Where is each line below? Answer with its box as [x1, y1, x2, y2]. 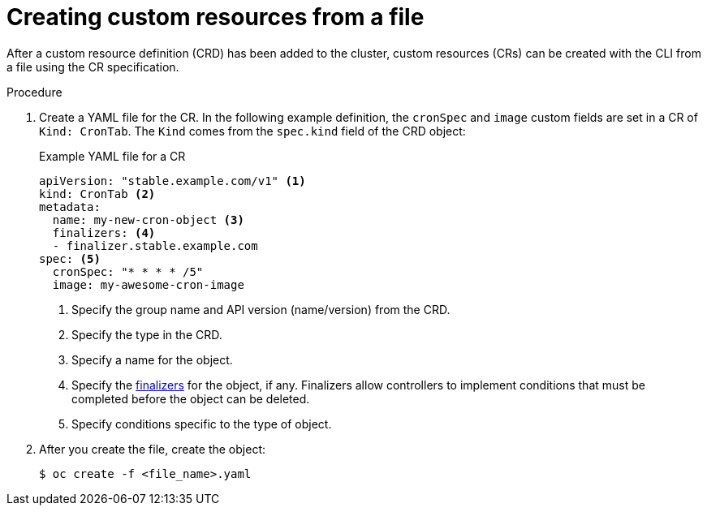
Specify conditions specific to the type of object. [71, 416, 332, 431]
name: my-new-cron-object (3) [52, 213, 244, 226]
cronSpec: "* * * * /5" [52, 265, 204, 278]
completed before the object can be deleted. [71, 391, 310, 406]
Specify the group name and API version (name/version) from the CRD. [71, 302, 450, 316]
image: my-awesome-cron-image [52, 278, 244, 291]
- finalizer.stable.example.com [52, 239, 258, 252]
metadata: [39, 200, 101, 213]
